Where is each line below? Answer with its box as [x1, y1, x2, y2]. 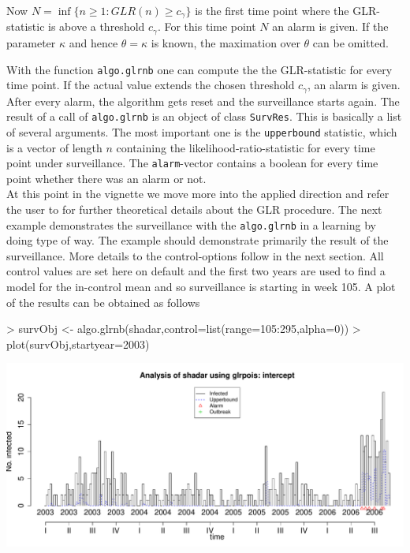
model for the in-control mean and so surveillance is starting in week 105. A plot [6, 278, 396, 294]
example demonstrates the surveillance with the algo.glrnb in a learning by [6, 216, 376, 233]
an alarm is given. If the [272, 18, 389, 35]
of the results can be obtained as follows [6, 293, 200, 310]
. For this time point [157, 18, 256, 35]
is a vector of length [6, 139, 102, 155]
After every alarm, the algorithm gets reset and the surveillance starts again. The [6, 92, 400, 109]
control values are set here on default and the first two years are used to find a [6, 263, 386, 279]
